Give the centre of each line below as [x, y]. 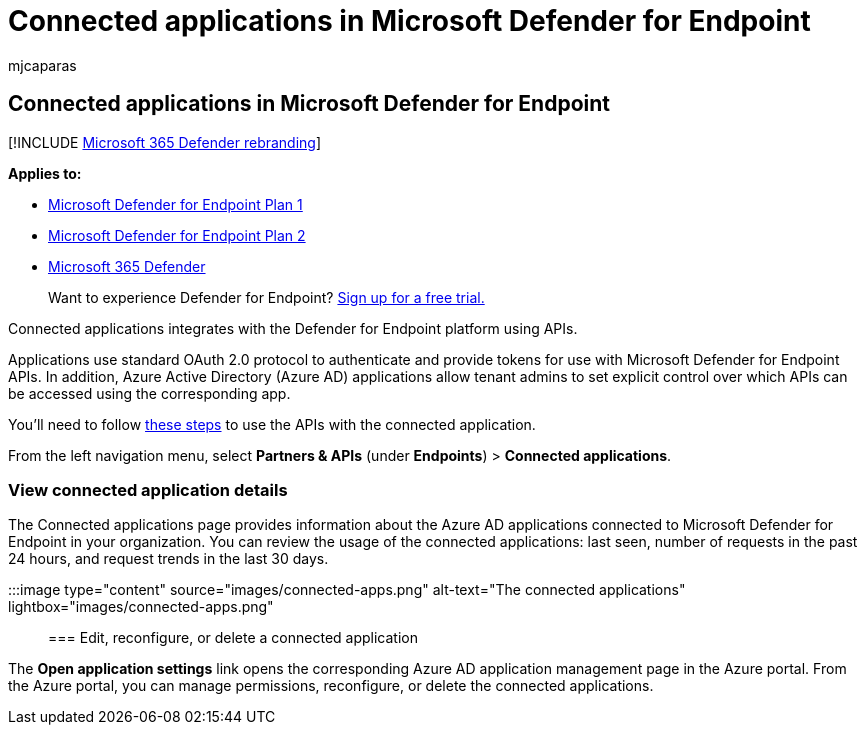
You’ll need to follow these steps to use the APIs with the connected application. [272, 424]
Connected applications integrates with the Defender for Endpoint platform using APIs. [293, 328]
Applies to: [45, 173]
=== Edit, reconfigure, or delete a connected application [233, 638]
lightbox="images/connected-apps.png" [141, 607]
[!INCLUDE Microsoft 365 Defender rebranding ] [165, 142]
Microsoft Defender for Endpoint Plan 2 [177, 235]
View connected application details [148, 489]
